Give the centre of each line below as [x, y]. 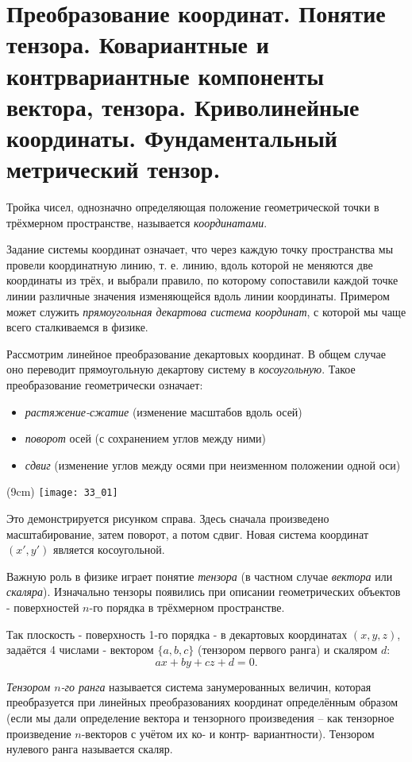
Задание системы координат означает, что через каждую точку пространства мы [200, 249]
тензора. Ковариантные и [138, 44]
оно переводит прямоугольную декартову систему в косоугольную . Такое [181, 369]
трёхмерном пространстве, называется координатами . [137, 222]
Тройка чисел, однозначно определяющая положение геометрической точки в [193, 207]
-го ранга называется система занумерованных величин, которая [216, 686]
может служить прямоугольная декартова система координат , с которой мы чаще [206, 311]
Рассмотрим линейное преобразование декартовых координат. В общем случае [196, 353]
